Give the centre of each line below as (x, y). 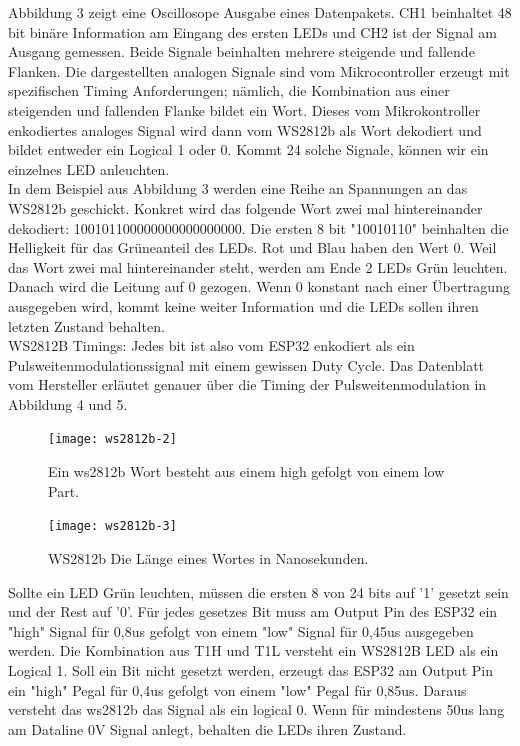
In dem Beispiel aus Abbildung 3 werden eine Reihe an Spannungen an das (238, 188)
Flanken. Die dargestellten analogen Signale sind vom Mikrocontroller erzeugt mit (259, 70)
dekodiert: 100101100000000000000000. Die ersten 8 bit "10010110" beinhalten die (258, 227)
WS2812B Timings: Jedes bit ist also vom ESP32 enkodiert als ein (211, 345)
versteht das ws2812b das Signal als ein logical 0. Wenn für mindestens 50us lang (256, 709)
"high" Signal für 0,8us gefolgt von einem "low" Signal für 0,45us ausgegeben (241, 630)
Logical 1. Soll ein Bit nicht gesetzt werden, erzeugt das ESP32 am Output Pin (250, 669)
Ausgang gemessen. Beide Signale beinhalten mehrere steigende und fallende (241, 51)
